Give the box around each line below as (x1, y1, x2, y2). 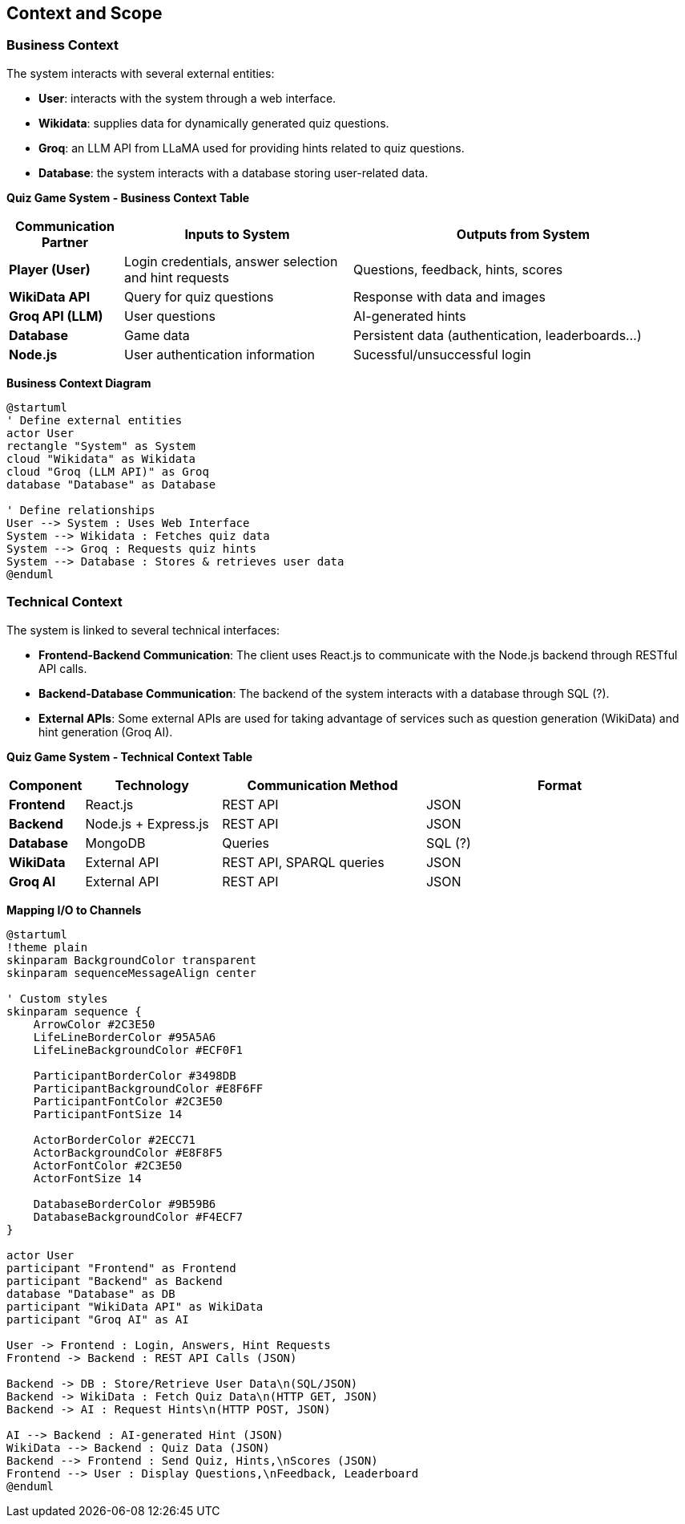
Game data (123, 326, 190, 343)
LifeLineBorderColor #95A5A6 (33, 1030, 216, 1044)
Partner (41, 233, 89, 250)
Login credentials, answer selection (123, 253, 338, 270)
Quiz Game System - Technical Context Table (6, 749, 253, 764)
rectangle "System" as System (6, 439, 196, 452)
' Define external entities (6, 413, 183, 427)
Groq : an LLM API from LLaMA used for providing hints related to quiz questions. (38, 140, 465, 155)
